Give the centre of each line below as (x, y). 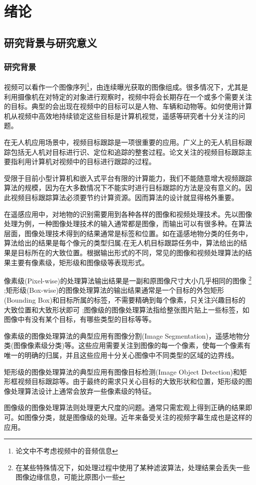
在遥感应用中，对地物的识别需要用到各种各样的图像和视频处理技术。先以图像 (128, 214)
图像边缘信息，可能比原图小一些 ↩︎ (70, 477)
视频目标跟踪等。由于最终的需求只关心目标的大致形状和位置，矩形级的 (131, 381)
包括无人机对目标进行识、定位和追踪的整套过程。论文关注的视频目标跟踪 (128, 152)
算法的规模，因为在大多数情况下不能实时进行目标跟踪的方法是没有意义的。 (125, 188)
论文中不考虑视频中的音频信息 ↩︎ (67, 451)
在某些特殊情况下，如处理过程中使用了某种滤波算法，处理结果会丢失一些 (133, 467)
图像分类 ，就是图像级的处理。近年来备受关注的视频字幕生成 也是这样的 (138, 417)
